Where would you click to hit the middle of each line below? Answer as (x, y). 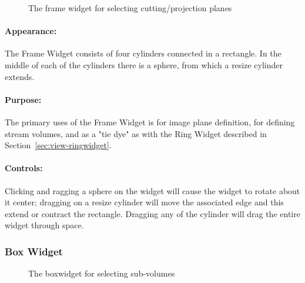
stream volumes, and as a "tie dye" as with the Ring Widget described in (136, 133)
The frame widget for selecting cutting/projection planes (130, 8)
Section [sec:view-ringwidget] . (58, 145)
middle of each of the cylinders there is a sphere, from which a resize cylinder (144, 64)
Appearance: (31, 31)
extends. (20, 76)
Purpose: (23, 99)
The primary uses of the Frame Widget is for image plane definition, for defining (150, 121)
